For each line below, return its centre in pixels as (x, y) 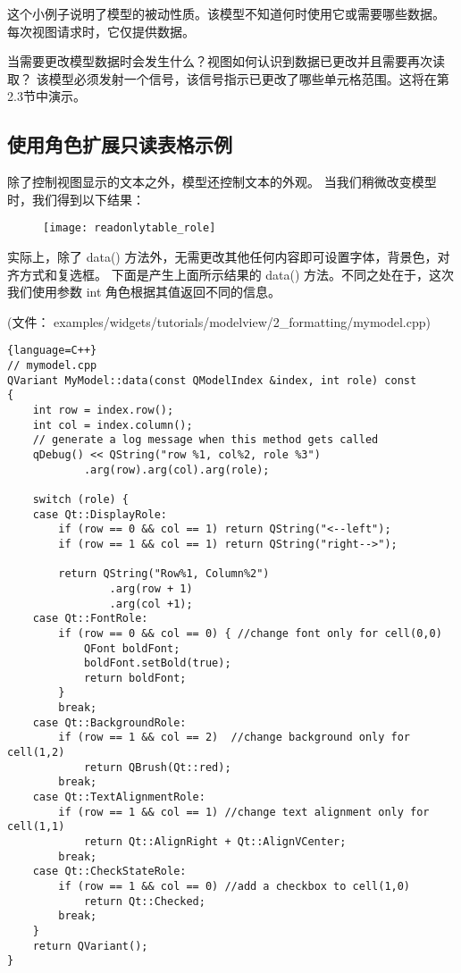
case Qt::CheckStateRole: (109, 872)
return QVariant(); (90, 946)
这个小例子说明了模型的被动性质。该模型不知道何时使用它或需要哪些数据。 (226, 13)
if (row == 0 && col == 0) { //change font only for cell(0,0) (250, 633)
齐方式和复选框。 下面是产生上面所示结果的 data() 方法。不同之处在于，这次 (231, 274)
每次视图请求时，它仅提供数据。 (101, 31)
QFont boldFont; (132, 648)
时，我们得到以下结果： (76, 199)
